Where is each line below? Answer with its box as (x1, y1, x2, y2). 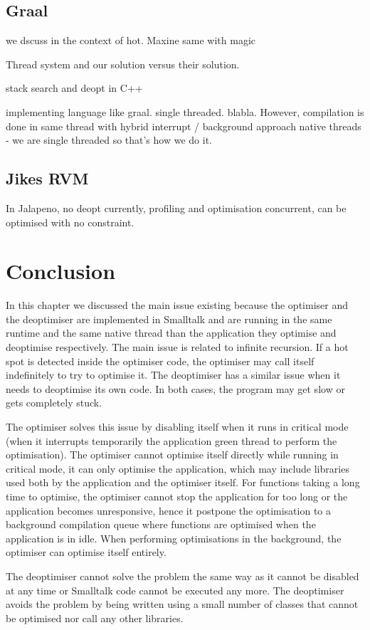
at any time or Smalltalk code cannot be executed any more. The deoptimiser (6, 582, 344, 597)
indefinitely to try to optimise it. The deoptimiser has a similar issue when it (6, 367, 341, 382)
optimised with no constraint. (6, 214, 134, 229)
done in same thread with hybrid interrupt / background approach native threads (6, 118, 361, 133)
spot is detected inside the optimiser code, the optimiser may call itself (6, 353, 314, 368)
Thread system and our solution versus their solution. (6, 56, 240, 71)
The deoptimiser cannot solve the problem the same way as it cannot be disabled (6, 568, 359, 583)
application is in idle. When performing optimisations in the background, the (6, 530, 342, 545)
